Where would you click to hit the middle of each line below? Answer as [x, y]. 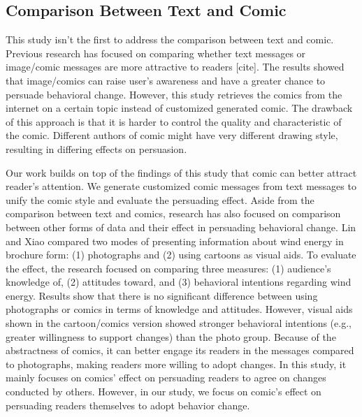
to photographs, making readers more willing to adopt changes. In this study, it [176, 364]
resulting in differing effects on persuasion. [96, 148]
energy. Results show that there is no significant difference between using [162, 295]
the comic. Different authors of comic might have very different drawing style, [172, 135]
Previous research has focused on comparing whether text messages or [156, 53]
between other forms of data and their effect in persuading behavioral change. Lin [181, 227]
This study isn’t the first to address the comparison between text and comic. [170, 39]
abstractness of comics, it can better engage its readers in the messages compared [180, 350]
